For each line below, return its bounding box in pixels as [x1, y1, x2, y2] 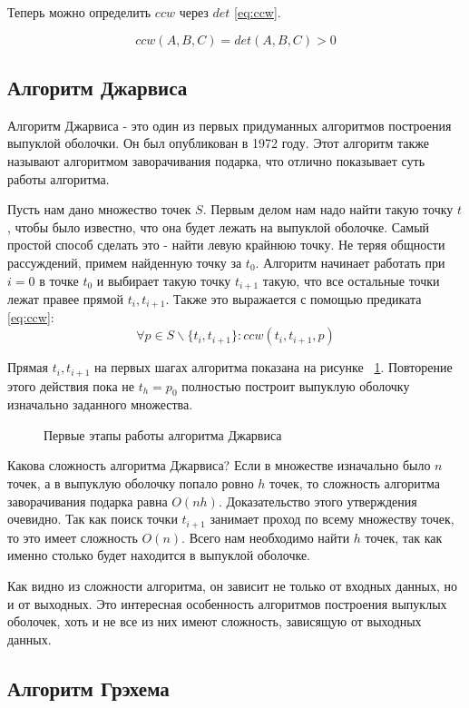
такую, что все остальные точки [262, 270, 440, 290]
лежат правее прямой [7, 290, 124, 308]
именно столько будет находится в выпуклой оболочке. [7, 546, 310, 565]
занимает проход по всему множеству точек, [210, 509, 454, 528]
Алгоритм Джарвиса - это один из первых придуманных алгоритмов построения [7, 115, 452, 134]
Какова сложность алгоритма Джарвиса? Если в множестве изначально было [7, 456, 431, 475]
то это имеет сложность [7, 527, 138, 546]
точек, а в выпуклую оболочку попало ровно [7, 474, 254, 493]
